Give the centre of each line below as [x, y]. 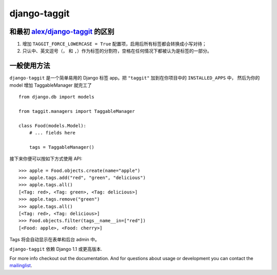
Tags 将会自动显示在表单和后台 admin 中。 [55, 240]
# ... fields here [52, 133]
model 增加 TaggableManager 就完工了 [51, 85]
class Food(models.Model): [53, 125]
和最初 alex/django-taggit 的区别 [62, 32]
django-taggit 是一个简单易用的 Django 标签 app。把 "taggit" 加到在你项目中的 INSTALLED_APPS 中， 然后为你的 [135, 78]
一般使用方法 [30, 66]
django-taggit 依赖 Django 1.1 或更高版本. [56, 249]
